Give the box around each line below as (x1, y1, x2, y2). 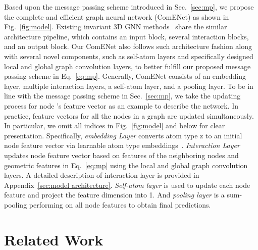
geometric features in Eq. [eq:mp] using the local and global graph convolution (4, 160, 248, 170)
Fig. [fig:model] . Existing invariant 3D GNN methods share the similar (4, 21, 227, 32)
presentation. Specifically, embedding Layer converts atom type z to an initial (4, 130, 242, 140)
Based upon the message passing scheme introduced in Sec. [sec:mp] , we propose (4, 2, 254, 12)
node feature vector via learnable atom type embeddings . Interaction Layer (4, 140, 240, 151)
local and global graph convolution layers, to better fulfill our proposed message (4, 61, 251, 71)
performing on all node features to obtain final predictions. (29, 199, 211, 210)
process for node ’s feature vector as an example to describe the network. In (4, 100, 239, 111)
